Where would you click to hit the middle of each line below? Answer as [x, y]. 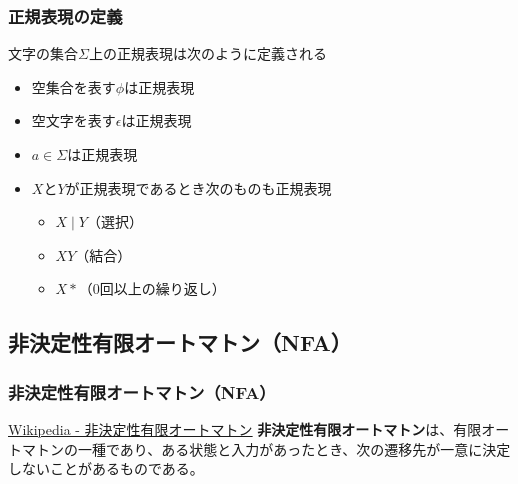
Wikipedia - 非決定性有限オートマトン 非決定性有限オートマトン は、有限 [245, 428]
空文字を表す [73, 120]
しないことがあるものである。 [106, 468]
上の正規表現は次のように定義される [207, 53]
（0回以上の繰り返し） [152, 288]
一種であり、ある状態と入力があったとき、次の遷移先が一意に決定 [294, 448]
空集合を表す [73, 86]
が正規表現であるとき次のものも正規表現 [198, 187]
